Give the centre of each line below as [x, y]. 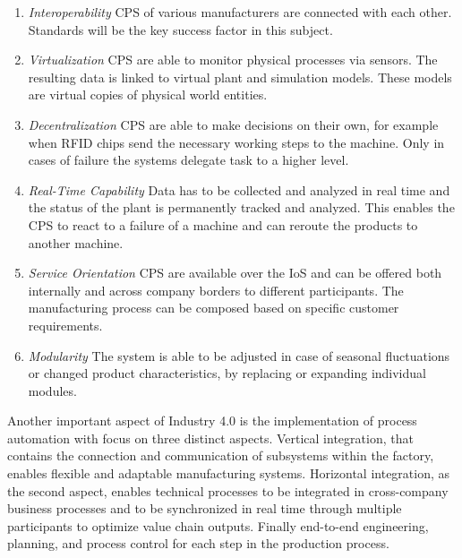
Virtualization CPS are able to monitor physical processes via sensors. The [233, 60]
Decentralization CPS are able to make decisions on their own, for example [233, 124]
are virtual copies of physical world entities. [148, 94]
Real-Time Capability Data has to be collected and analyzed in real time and [239, 189]
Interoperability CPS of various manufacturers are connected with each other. [240, 12]
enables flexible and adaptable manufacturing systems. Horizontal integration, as [229, 473]
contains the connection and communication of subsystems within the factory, [221, 455]
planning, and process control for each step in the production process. [198, 543]
